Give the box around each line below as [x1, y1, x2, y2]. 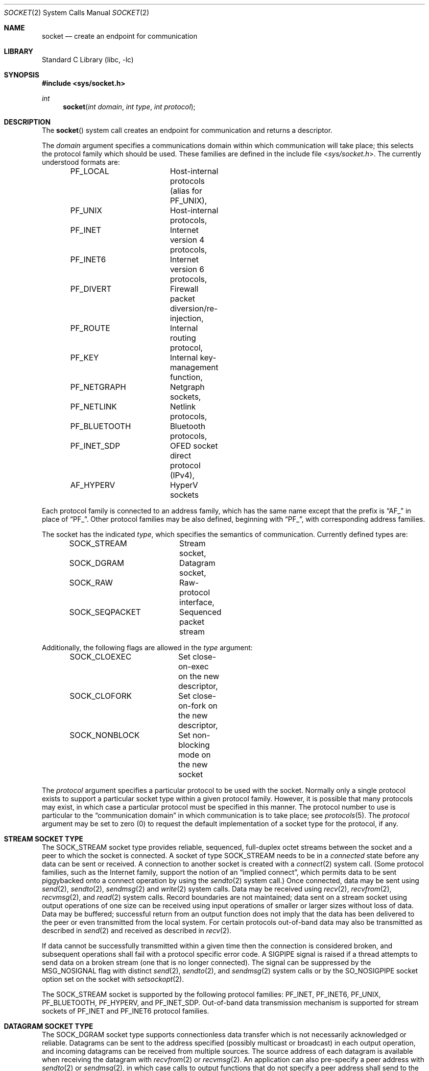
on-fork [178, 701, 206, 711]
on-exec [178, 662, 209, 671]
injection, [170, 313, 204, 323]
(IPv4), [170, 470, 195, 480]
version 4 [170, 235, 205, 245]
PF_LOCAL [70, 166, 109, 176]
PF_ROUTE [70, 323, 110, 333]
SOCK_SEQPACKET [69, 607, 141, 617]
